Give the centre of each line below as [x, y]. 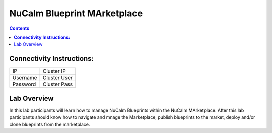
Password [24, 84]
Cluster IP [54, 71]
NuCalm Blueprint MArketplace [76, 13]
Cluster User [58, 78]
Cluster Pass [58, 84]
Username [25, 78]
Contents [19, 28]
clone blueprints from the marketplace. [50, 124]
